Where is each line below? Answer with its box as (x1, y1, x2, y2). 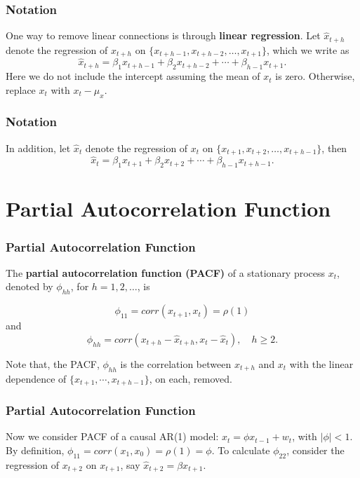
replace (6, 82, 36, 97)
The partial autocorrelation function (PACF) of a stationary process (6, 265, 326, 280)
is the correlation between (120, 356, 232, 371)
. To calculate (211, 442, 270, 457)
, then (321, 140, 347, 155)
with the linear (289, 356, 354, 371)
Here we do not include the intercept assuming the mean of (6, 69, 260, 83)
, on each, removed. (149, 371, 232, 385)
